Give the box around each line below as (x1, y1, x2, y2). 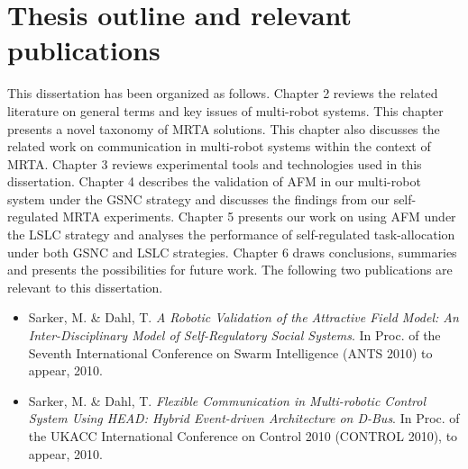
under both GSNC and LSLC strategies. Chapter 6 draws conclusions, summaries (7, 242, 457, 261)
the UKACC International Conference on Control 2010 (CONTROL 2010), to (28, 427, 458, 445)
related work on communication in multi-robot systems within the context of (7, 137, 431, 156)
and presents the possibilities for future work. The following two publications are (7, 260, 453, 279)
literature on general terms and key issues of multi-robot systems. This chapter (7, 101, 444, 120)
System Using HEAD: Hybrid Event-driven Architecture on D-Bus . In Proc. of (28, 409, 460, 428)
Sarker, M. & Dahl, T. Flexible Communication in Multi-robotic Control (28, 391, 426, 410)
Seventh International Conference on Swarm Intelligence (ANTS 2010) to (28, 343, 433, 362)
